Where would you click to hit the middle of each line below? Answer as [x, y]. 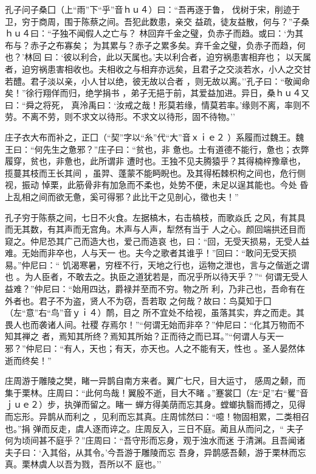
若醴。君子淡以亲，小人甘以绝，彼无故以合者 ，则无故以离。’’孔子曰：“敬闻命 [158, 81]
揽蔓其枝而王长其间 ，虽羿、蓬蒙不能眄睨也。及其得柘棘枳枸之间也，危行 [151, 173]
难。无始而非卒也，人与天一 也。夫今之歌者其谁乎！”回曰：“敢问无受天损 [151, 253]
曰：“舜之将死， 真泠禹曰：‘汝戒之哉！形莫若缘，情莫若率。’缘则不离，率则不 [158, 104]
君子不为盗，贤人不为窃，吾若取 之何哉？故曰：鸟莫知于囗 [155, 300]
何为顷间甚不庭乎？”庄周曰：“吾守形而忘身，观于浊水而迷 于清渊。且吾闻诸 [155, 440]
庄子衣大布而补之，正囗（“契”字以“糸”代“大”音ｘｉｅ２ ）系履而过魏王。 [150, 137]
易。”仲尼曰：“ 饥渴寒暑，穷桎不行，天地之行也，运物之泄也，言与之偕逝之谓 [157, 264]
